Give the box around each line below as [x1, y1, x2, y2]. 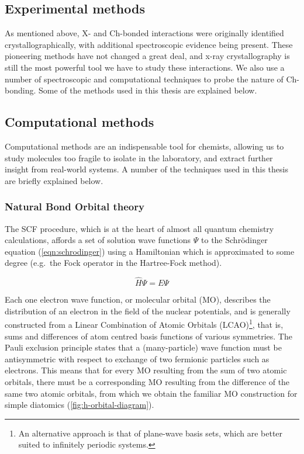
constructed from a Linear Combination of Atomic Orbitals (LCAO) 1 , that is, [5, 317, 284, 330]
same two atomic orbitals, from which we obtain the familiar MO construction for [5, 387, 298, 399]
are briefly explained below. [5, 174, 103, 186]
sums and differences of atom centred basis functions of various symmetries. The [5, 330, 292, 342]
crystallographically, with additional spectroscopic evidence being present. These [5, 38, 293, 50]
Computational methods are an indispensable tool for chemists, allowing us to [5, 140, 284, 152]
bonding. [5, 84, 36, 96]
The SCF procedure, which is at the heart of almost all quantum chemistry [5, 222, 274, 234]
